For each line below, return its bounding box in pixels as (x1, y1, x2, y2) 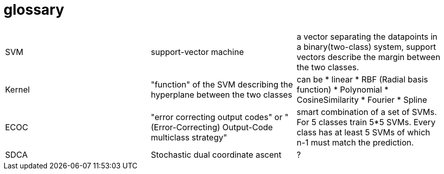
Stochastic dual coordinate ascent (150, 149, 282, 160)
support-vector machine (150, 46, 244, 57)
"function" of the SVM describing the (150, 79, 293, 90)
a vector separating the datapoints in (296, 31, 438, 42)
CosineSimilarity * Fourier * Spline (296, 94, 427, 105)
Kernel (5, 84, 30, 95)
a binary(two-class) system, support (296, 41, 436, 52)
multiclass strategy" (150, 132, 227, 142)
